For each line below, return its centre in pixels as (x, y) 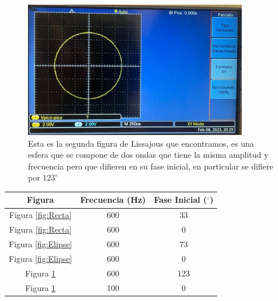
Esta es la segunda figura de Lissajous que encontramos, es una (141, 143)
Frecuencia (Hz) (113, 200)
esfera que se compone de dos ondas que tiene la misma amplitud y (148, 155)
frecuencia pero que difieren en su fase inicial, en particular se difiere (151, 166)
